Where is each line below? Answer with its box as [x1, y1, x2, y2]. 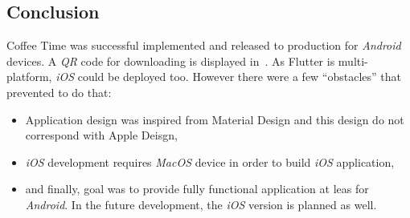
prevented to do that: [6, 83, 112, 100]
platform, [6, 68, 52, 85]
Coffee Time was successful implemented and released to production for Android [6, 37, 401, 54]
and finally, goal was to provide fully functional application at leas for [25, 180, 369, 197]
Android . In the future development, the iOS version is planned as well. [25, 196, 377, 212]
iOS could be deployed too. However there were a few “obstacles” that [55, 68, 402, 85]
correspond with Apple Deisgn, [25, 127, 178, 143]
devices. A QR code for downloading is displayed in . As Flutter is [6, 52, 335, 69]
